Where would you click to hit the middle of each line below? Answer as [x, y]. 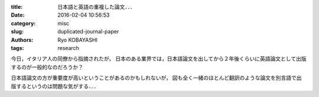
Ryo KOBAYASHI [77, 40]
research [69, 48]
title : [17, 7]
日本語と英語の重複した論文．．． [96, 7]
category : [23, 23]
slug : [17, 32]
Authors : [22, 40]
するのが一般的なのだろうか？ [47, 67]
